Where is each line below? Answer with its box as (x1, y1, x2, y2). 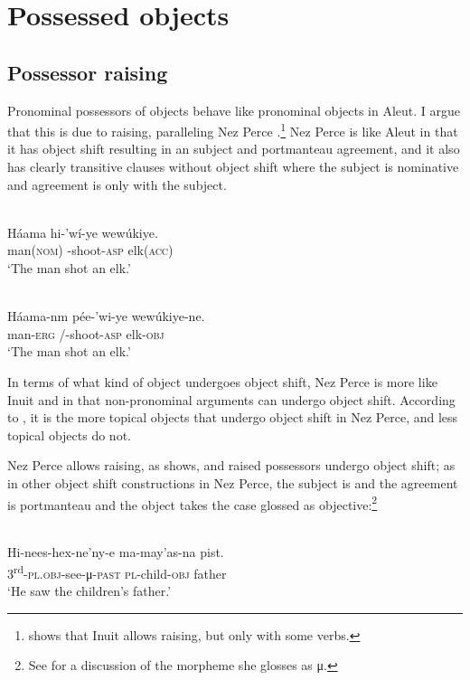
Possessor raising (7, 58, 168, 86)
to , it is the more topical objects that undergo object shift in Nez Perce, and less (7, 408, 458, 427)
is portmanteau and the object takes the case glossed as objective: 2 (7, 492, 378, 514)
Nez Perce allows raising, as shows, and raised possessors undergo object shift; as (7, 456, 456, 475)
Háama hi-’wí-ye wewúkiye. (7, 222, 158, 241)
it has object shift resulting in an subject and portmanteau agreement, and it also (7, 139, 460, 158)
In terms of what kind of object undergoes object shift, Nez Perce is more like (7, 372, 437, 391)
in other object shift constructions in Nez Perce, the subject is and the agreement (7, 473, 458, 492)
